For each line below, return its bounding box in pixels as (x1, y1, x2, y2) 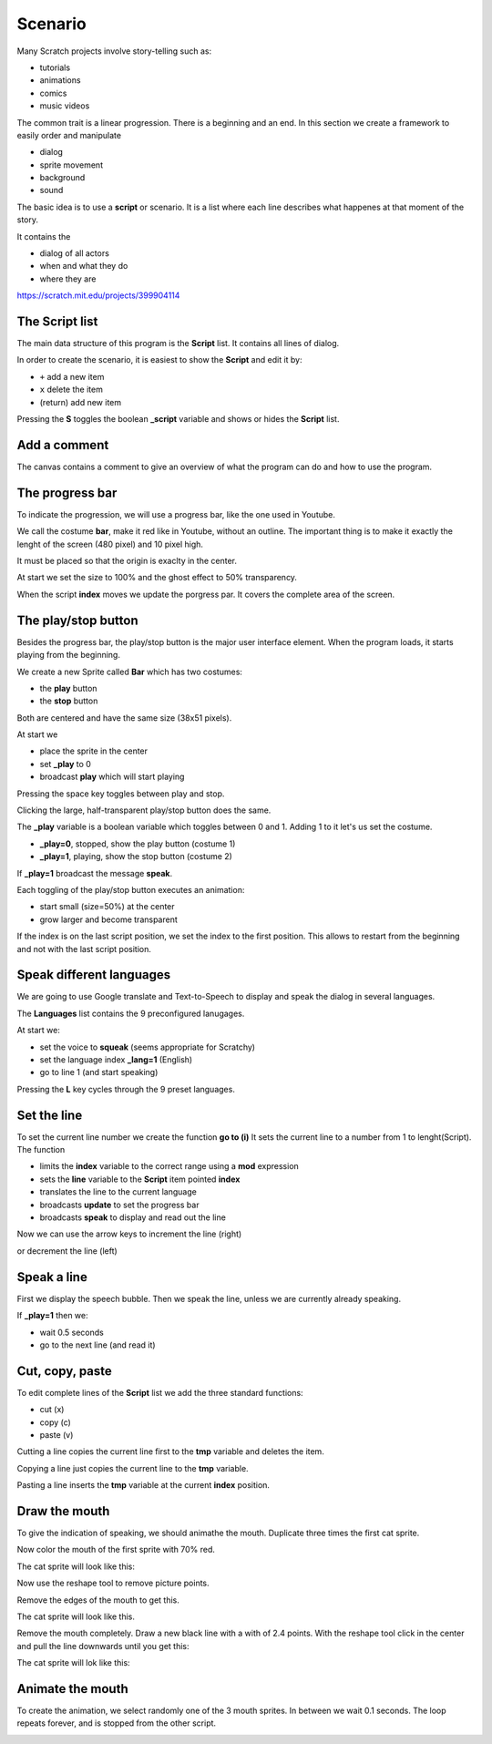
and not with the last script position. (16, 943, 152, 954)
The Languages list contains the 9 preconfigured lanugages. (16, 1008, 245, 1019)
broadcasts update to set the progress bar (39, 1199, 200, 1210)
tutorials (39, 62, 71, 73)
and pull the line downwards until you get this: (16, 1640, 190, 1651)
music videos (39, 100, 90, 111)
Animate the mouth (16, 1681, 128, 1697)
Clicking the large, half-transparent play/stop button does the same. (16, 805, 272, 816)
